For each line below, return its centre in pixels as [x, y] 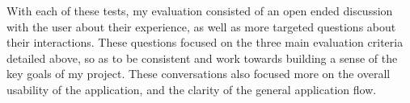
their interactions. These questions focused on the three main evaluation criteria [205, 42]
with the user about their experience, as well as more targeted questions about [201, 26]
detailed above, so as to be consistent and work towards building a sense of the [202, 58]
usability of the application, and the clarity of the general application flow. [192, 89]
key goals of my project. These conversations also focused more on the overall [199, 74]
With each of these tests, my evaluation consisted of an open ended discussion [200, 10]
